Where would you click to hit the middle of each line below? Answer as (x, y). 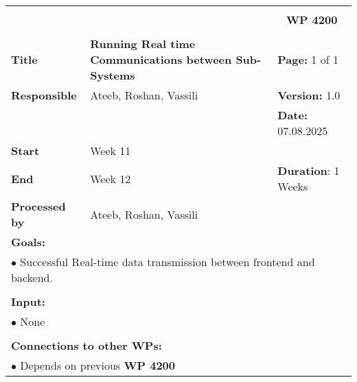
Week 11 (111, 151)
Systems (113, 75)
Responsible (44, 95)
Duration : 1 (309, 170)
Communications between (161, 59)
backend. (32, 277)
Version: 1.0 (309, 95)
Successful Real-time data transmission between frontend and (168, 262)
